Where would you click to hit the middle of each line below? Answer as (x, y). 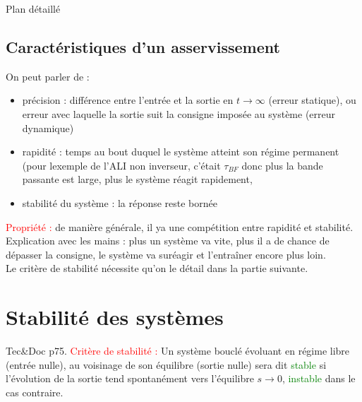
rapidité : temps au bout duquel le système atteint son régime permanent (181, 152)
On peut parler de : (48, 76)
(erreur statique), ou (312, 100)
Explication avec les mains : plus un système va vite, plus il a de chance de (168, 241)
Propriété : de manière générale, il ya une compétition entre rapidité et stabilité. (180, 226)
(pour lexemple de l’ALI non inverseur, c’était (121, 165)
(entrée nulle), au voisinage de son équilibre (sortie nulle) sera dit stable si (166, 364)
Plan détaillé (33, 8)
